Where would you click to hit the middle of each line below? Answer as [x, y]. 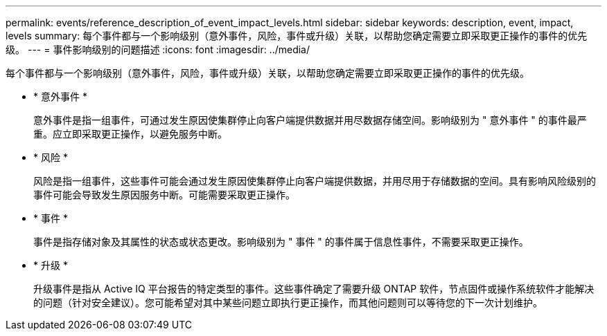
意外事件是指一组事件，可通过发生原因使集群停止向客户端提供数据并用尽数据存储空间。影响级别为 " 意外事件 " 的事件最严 [310, 120]
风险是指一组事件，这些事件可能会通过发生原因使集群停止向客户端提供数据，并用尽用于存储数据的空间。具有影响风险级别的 [315, 181]
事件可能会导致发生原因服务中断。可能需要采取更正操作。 [164, 195]
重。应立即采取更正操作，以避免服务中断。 [130, 134]
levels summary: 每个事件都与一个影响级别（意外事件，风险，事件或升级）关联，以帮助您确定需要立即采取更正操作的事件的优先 [297, 36]
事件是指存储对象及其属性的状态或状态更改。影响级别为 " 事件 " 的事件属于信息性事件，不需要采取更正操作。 [281, 242]
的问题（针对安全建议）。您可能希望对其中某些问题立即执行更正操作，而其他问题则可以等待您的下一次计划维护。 [288, 302]
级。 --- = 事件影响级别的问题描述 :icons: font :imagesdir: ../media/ [158, 49]
